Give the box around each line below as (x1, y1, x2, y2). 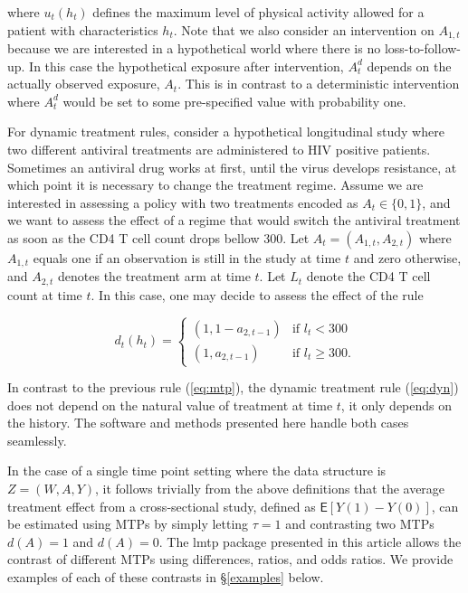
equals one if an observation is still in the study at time (33, 248, 341, 267)
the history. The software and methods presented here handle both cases (7, 413, 409, 432)
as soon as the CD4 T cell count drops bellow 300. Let (7, 228, 310, 247)
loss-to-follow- (384, 39, 462, 58)
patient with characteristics (7, 20, 158, 39)
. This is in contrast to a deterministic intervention (177, 74, 460, 93)
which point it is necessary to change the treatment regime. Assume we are (7, 175, 424, 194)
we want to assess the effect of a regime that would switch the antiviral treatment (7, 211, 461, 230)
